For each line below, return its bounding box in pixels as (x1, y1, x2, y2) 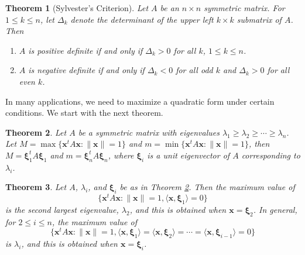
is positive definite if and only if (28, 44, 143, 56)
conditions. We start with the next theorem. (5, 106, 163, 119)
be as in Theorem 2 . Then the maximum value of (119, 181, 295, 193)
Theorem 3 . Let (5, 181, 67, 193)
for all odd (176, 64, 213, 76)
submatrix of (237, 13, 282, 25)
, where (108, 149, 134, 161)
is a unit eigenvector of (147, 149, 230, 161)
